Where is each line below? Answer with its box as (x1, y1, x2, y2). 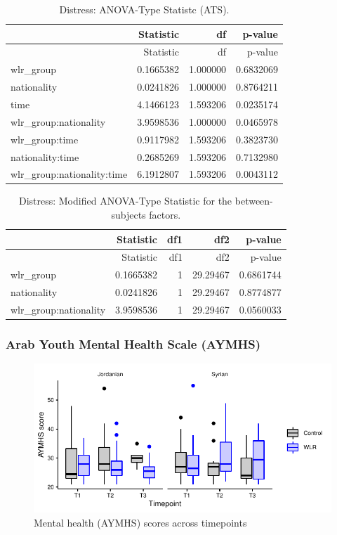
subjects (111, 207, 146, 222)
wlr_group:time (11, 131, 79, 146)
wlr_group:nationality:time (11, 167, 128, 181)
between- (234, 193, 273, 208)
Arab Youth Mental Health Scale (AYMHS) (6, 335, 261, 353)
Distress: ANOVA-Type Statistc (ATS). (59, 2, 230, 16)
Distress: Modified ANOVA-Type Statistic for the (18, 193, 232, 208)
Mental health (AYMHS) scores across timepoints (34, 515, 247, 529)
